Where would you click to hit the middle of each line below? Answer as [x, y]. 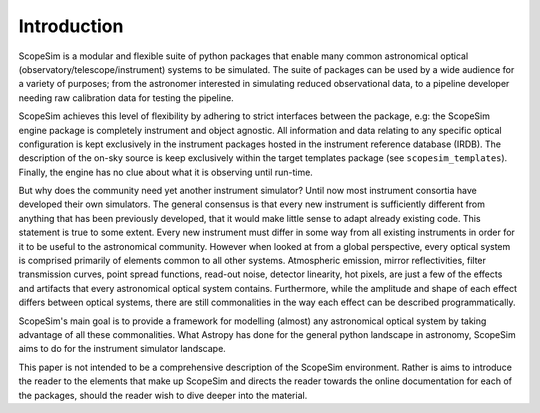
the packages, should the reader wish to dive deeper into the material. [163, 395]
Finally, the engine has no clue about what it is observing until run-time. [166, 172]
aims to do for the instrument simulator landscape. [122, 349]
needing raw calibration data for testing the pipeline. [126, 97]
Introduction [71, 26]
